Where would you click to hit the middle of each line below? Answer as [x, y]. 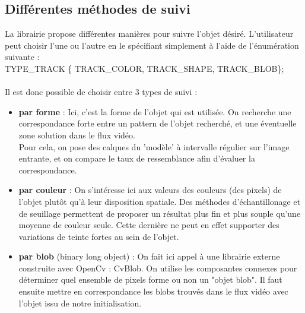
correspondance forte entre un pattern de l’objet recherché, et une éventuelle [158, 123]
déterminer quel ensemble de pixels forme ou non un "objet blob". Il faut [150, 279]
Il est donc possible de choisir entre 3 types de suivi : [101, 92]
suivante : [22, 57]
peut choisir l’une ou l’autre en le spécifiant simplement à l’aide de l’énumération [152, 45]
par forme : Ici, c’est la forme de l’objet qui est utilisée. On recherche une [155, 111]
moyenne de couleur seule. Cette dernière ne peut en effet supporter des [149, 225]
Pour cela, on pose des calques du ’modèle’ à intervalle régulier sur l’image [154, 146]
